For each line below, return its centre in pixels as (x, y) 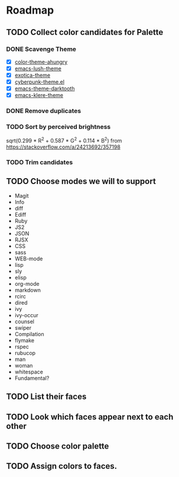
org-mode (27, 283)
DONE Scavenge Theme (41, 49)
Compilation (29, 334)
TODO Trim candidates (40, 162)
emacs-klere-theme (39, 95)
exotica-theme (32, 75)
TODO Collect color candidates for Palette (85, 32)
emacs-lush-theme (38, 68)
